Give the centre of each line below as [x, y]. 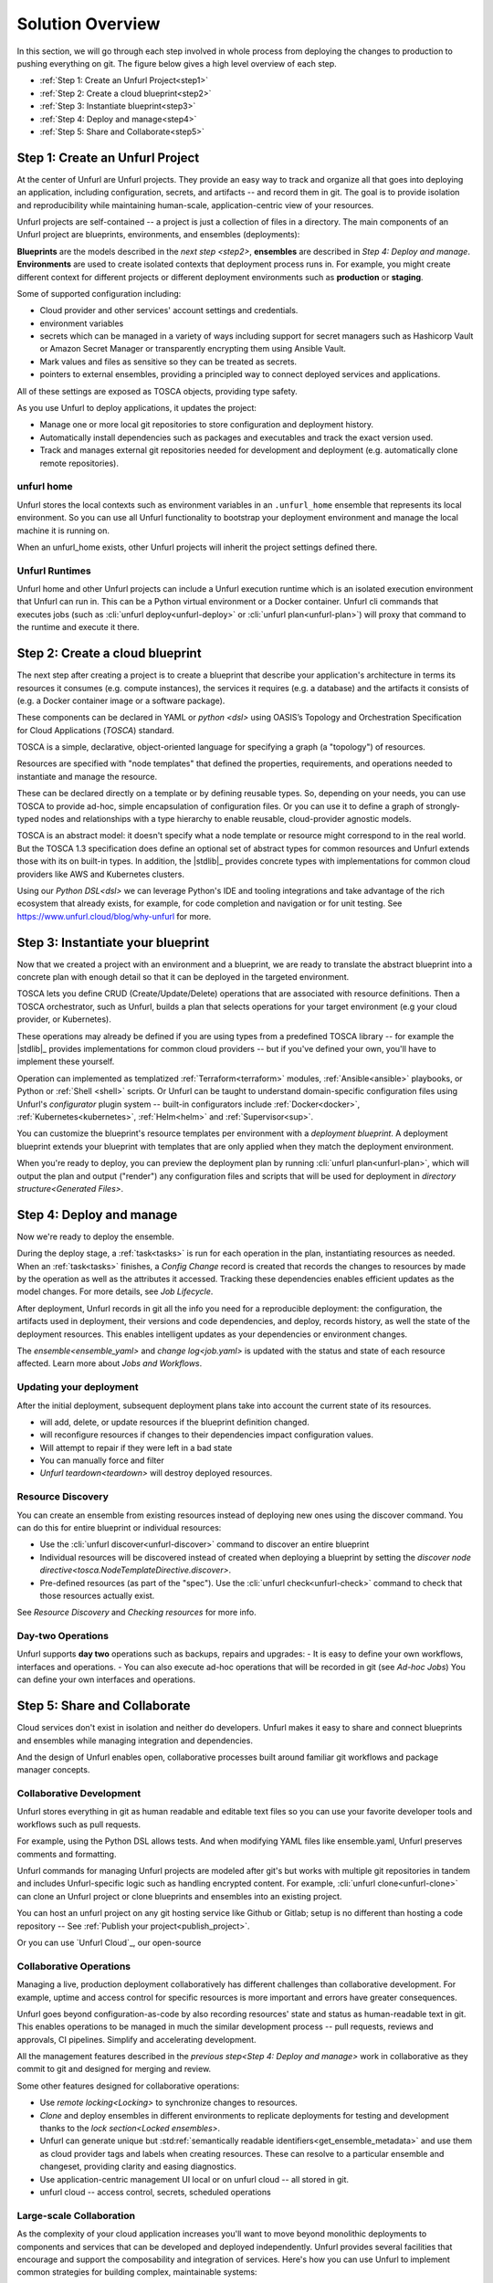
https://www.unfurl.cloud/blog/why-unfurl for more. [114, 916]
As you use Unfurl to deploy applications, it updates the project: [137, 408]
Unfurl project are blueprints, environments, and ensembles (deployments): [158, 235]
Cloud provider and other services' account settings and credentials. [169, 310]
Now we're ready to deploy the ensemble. [95, 1236]
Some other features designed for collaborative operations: [128, 2086]
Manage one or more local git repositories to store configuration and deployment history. [207, 425]
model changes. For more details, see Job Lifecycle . [115, 1291]
